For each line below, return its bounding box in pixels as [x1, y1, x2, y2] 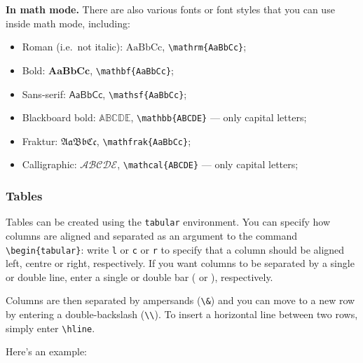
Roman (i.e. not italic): [22, 39, 123, 54]
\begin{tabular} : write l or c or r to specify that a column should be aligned [6, 242, 345, 256]
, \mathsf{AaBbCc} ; [102, 86, 187, 101]
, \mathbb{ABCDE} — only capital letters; [130, 110, 307, 125]
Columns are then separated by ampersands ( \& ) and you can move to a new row [6, 293, 355, 308]
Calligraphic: [22, 157, 77, 172]
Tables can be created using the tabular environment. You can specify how [6, 214, 331, 229]
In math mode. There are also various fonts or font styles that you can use [6, 2, 335, 16]
